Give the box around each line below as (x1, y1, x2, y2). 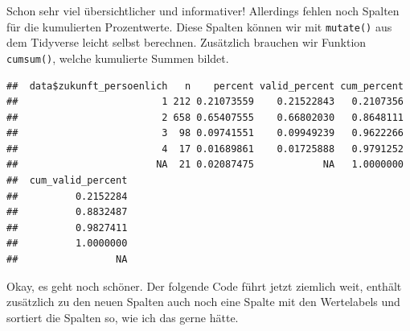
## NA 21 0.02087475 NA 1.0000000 (6, 159, 404, 171)
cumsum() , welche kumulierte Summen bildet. (6, 49, 229, 66)
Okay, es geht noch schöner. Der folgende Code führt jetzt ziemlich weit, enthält (6, 277, 402, 294)
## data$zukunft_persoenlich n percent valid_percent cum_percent (6, 80, 404, 92)
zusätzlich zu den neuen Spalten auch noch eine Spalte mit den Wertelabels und (6, 293, 400, 310)
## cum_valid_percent (6, 175, 128, 187)
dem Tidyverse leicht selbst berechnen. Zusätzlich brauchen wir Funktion (6, 34, 367, 51)
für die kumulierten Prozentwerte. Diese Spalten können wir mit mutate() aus (6, 18, 392, 35)
